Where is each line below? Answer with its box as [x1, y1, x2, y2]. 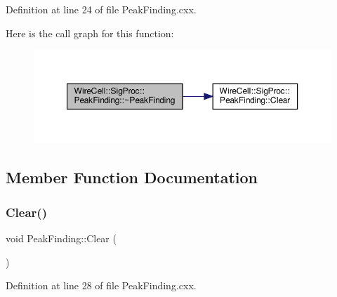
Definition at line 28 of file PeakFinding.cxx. [6, 278, 197, 293]
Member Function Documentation [6, 166, 258, 188]
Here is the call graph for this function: [6, 25, 174, 40]
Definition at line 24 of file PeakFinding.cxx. [6, 2, 197, 16]
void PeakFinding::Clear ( [6, 231, 117, 246]
